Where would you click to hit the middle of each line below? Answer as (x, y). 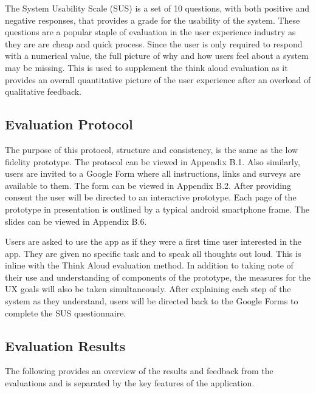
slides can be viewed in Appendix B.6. (76, 221)
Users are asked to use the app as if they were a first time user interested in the (153, 241)
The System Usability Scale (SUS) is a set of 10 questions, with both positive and (157, 8)
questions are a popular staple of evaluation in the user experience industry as (150, 32)
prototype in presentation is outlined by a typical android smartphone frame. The (157, 209)
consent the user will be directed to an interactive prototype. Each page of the (151, 197)
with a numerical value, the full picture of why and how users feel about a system (157, 56)
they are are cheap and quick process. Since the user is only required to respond (154, 43)
